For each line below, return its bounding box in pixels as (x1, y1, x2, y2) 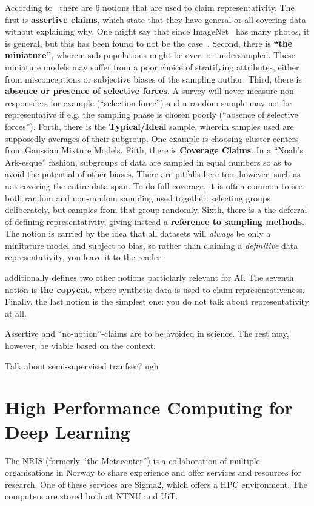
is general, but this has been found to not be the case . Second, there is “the (5, 36, 292, 49)
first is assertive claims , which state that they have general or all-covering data (5, 13, 306, 25)
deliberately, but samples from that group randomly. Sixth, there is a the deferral (5, 203, 307, 216)
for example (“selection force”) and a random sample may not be (50, 96, 292, 109)
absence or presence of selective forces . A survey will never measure (5, 84, 278, 97)
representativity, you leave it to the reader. (5, 251, 164, 263)
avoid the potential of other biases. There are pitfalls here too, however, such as (5, 167, 301, 180)
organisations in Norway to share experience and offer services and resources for (5, 466, 301, 479)
